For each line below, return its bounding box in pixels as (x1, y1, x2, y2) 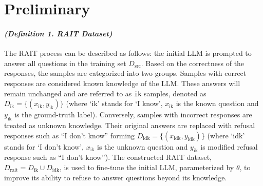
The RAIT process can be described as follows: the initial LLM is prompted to (4, 48, 252, 58)
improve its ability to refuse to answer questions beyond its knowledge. (4, 172, 227, 182)
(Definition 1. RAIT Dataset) (4, 28, 112, 38)
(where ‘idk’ (207, 130, 245, 140)
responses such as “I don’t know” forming (4, 130, 135, 140)
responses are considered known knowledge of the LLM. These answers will (4, 77, 240, 88)
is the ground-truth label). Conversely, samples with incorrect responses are (14, 109, 252, 120)
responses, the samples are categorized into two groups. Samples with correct (4, 68, 247, 78)
